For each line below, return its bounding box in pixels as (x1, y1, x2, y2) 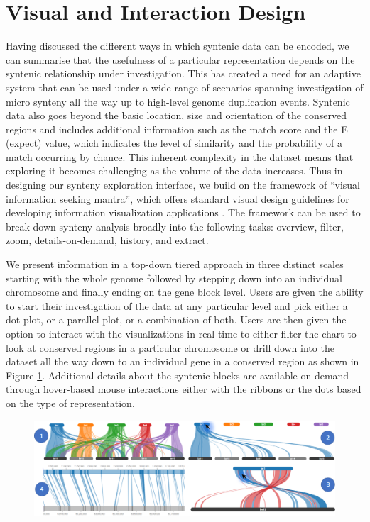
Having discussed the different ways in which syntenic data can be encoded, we (6, 38, 349, 53)
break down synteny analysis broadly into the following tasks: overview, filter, (6, 218, 344, 233)
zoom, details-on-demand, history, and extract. (6, 233, 209, 248)
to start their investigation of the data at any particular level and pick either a (6, 298, 348, 313)
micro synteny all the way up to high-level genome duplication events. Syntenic (6, 94, 350, 109)
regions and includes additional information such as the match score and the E (6, 121, 348, 136)
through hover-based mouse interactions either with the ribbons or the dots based (6, 382, 361, 396)
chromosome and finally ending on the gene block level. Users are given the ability (6, 284, 364, 299)
